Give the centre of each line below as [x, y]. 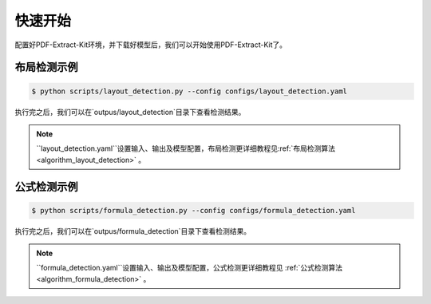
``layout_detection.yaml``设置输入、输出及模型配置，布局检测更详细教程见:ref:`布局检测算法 [186, 148]
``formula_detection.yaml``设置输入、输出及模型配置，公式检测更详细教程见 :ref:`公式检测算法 [190, 268]
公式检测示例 [46, 186]
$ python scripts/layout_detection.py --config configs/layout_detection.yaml [189, 91]
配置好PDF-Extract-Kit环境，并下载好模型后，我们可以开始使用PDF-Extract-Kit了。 [151, 45]
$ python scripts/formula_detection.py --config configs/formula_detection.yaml [194, 210]
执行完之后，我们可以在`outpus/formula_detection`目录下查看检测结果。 [133, 231]
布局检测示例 [46, 67]
